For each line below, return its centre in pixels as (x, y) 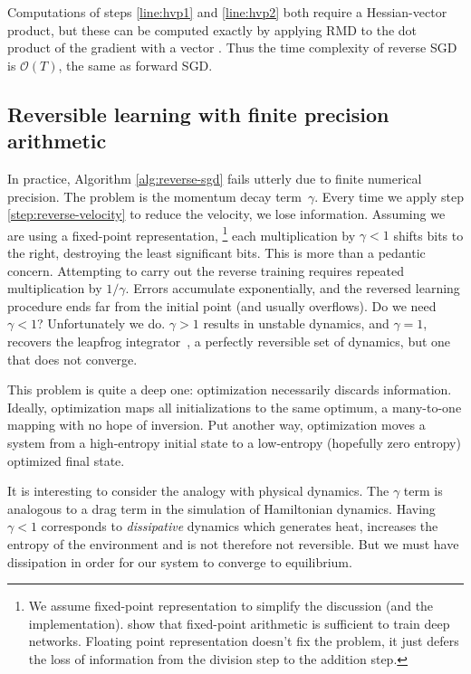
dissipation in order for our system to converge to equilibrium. (180, 561)
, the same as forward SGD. (135, 65)
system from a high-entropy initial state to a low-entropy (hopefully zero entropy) (234, 442)
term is (423, 491)
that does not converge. (72, 359)
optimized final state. (66, 460)
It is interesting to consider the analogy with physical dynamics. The (198, 491)
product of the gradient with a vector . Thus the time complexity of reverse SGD (232, 47)
